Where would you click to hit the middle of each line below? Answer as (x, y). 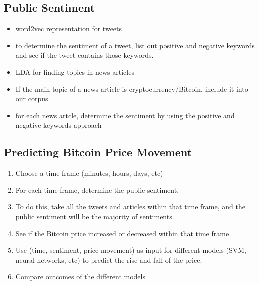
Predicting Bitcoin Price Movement (98, 152)
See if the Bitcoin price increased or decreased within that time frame (122, 233)
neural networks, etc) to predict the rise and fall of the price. (109, 260)
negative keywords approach (59, 125)
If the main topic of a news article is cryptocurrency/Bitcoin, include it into (132, 88)
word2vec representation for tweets (69, 28)
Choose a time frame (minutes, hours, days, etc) (89, 173)
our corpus (32, 98)
